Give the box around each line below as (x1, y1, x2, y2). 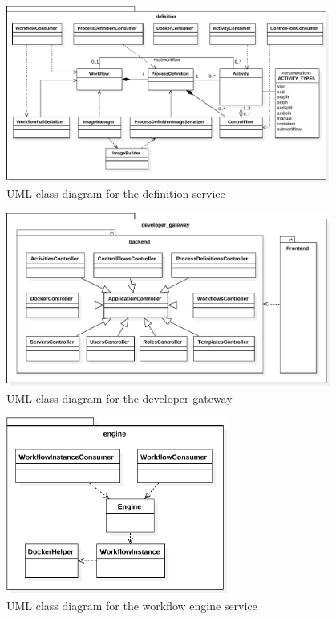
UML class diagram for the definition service (6, 185, 225, 202)
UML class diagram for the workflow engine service (6, 596, 257, 613)
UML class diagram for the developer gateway (6, 389, 233, 406)
